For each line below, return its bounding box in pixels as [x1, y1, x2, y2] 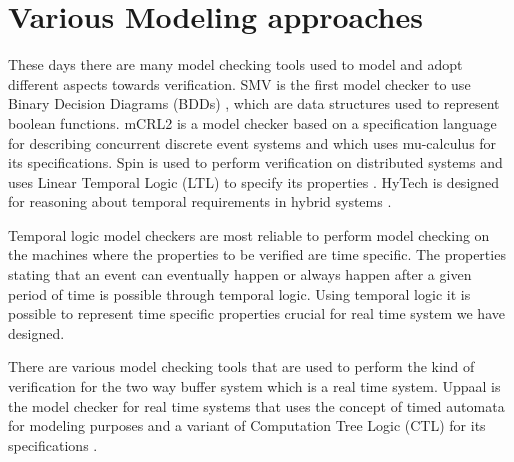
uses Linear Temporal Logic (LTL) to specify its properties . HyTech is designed [8, 171, 500, 192]
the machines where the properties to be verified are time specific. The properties [8, 244, 506, 265]
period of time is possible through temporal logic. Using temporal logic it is [8, 283, 471, 304]
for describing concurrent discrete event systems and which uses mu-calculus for [8, 132, 497, 153]
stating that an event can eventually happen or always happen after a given [8, 264, 472, 285]
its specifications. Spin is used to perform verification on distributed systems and [8, 152, 503, 173]
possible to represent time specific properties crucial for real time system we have [8, 303, 505, 324]
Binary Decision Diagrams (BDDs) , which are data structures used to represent [8, 93, 500, 114]
